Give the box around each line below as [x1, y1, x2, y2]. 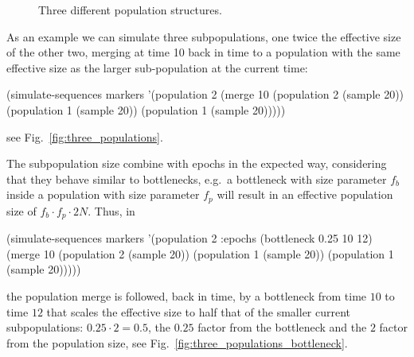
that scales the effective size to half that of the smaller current [46, 303, 351, 320]
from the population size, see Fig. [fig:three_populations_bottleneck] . [6, 334, 348, 351]
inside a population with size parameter [6, 186, 200, 203]
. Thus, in [88, 202, 135, 219]
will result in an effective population [217, 186, 393, 203]
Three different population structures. [38, 2, 222, 17]
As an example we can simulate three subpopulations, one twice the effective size [6, 28, 401, 45]
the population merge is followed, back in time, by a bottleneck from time [6, 288, 367, 305]
